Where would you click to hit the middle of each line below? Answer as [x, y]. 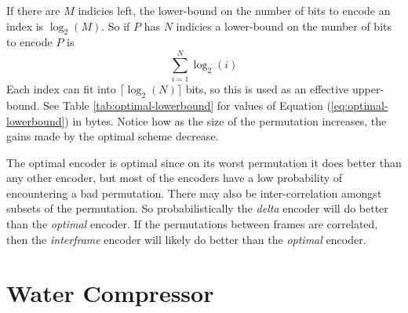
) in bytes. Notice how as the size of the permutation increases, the [226, 120]
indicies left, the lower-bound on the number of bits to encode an [234, 10]
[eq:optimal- [359, 105]
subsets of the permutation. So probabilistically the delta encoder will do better [197, 208]
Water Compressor [110, 293]
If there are [33, 10]
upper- [368, 89]
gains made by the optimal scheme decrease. [113, 136]
